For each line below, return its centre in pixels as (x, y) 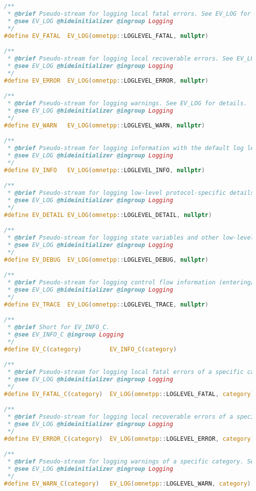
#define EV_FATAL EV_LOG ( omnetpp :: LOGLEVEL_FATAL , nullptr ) (106, 36)
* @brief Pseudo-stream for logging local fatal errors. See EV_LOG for (129, 14)
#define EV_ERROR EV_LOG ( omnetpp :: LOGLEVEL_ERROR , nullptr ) (106, 80)
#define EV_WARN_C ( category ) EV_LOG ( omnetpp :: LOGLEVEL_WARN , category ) (128, 483)
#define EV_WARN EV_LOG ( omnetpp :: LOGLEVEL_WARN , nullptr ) (105, 125)
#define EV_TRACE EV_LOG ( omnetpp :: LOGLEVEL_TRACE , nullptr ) (106, 304)
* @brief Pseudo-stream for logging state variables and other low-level (131, 238)
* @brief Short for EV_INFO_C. (59, 327)
